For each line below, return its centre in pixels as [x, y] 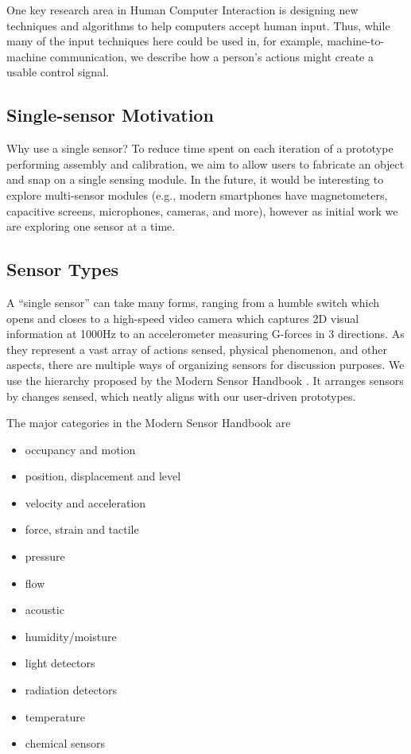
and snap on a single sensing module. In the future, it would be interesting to [195, 179]
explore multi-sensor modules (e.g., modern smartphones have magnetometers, [197, 194]
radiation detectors [71, 690]
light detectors [60, 663]
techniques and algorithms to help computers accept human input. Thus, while [198, 25]
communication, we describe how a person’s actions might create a [211, 56]
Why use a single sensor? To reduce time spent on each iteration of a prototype [200, 148]
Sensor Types [63, 269]
